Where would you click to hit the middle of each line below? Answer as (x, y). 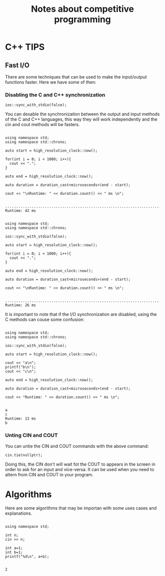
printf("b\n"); (21, 367)
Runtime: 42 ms (21, 211)
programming (82, 19)
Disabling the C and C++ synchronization (55, 95)
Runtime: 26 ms (21, 305)
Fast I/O (17, 65)
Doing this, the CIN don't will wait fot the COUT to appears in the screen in (80, 464)
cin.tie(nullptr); (24, 455)
